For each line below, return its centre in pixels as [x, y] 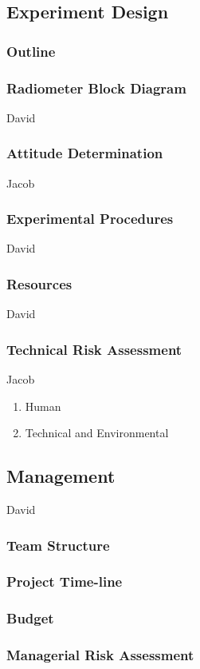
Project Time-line [65, 581]
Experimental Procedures [90, 219]
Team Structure [58, 545]
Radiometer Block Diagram [96, 88]
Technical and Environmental [97, 433]
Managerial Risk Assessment [100, 655]
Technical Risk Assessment [94, 349]
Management [61, 476]
